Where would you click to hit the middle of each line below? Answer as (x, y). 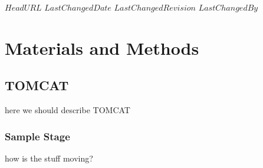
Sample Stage (37, 136)
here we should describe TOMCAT (68, 110)
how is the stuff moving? (49, 158)
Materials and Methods (102, 47)
